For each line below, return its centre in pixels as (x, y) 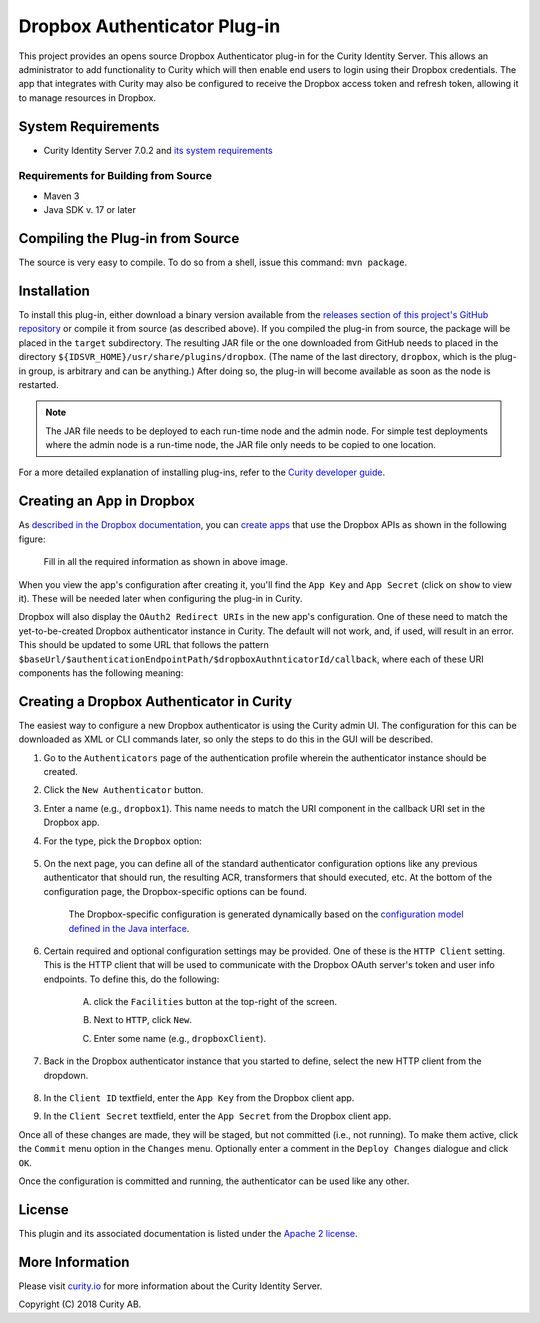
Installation (54, 290)
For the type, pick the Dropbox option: (122, 841)
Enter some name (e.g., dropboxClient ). (180, 1038)
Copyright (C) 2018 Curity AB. (80, 1304)
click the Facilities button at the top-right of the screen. (215, 1002)
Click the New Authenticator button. (123, 790)
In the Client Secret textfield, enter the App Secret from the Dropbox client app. (217, 1116)
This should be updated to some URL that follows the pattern (144, 645)
